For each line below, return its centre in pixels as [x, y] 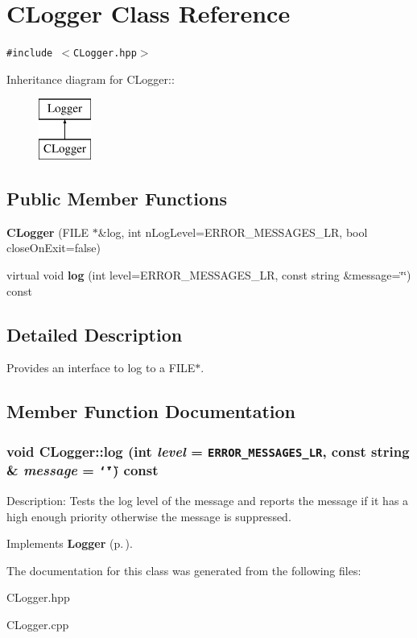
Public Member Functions [117, 198]
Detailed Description [95, 334]
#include [30, 54]
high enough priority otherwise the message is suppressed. [149, 516]
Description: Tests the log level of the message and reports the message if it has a [208, 500]
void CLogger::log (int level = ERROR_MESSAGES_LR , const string [208, 451]
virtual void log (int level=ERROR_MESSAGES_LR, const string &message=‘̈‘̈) [209, 274]
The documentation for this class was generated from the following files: [184, 570]
